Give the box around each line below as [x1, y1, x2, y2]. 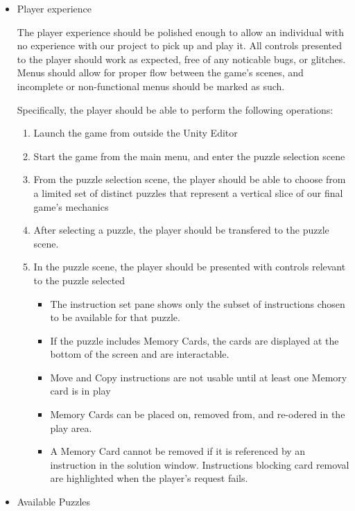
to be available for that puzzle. [50, 310, 180, 324]
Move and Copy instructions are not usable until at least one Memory [50, 370, 347, 384]
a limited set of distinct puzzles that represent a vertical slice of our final [33, 185, 343, 200]
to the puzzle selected [33, 272, 125, 287]
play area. [50, 420, 92, 435]
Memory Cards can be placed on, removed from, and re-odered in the [50, 407, 345, 422]
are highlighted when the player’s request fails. [50, 471, 248, 485]
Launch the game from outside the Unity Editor [33, 125, 238, 140]
